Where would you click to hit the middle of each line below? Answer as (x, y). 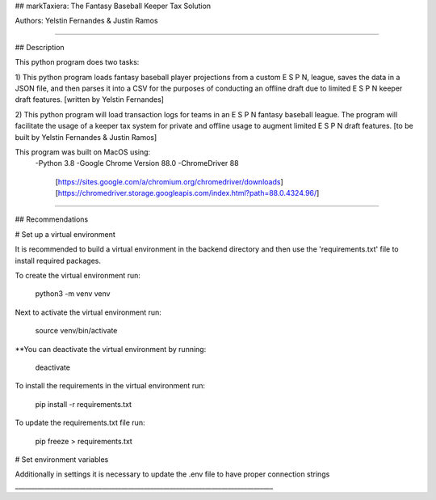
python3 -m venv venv (73, 294)
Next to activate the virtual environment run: (88, 312)
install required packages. (58, 261)
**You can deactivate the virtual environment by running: (111, 349)
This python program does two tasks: (77, 62)
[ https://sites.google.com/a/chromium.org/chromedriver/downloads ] (169, 181)
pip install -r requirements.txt (84, 404)
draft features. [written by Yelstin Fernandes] (90, 100)
